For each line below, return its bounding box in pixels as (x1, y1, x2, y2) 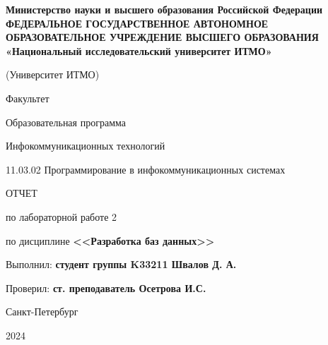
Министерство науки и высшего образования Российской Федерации (6, 2, 323, 16)
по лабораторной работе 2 (6, 209, 117, 224)
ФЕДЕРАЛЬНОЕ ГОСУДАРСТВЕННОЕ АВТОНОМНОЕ (6, 16, 269, 30)
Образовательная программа (6, 114, 126, 129)
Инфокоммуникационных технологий (6, 138, 165, 153)
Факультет (6, 90, 49, 105)
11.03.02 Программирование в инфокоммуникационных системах (6, 162, 286, 176)
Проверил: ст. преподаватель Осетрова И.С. (6, 280, 206, 295)
